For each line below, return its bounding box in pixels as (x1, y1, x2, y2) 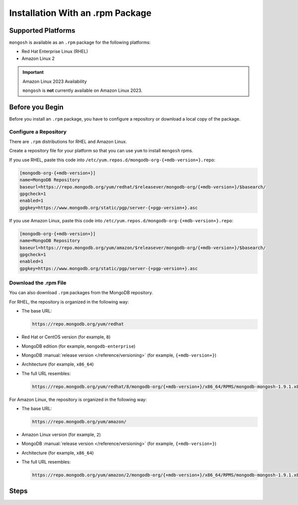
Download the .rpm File (9, 279, 67, 286)
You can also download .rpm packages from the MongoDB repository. (9, 290, 153, 296)
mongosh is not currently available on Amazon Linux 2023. (22, 87, 143, 94)
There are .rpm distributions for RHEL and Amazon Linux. (9, 139, 127, 145)
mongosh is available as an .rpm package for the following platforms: (9, 40, 151, 46)
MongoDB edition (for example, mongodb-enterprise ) (21, 343, 136, 349)
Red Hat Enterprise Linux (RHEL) (21, 49, 88, 55)
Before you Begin (9, 103, 64, 111)
